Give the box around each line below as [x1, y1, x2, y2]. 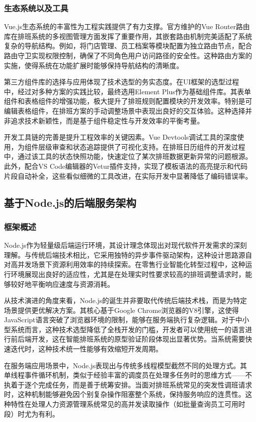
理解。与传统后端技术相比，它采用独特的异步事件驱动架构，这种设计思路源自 [4, 249, 252, 260]
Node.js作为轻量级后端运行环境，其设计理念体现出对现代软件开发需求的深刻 [4, 240, 247, 250]
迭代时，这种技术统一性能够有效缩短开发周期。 [10, 344, 162, 354]
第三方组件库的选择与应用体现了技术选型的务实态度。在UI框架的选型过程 [4, 77, 239, 87]
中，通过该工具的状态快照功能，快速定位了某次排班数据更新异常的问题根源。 [4, 151, 252, 161]
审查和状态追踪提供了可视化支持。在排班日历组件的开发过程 [52, 141, 245, 152]
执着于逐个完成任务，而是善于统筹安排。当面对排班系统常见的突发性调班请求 [4, 379, 252, 389]
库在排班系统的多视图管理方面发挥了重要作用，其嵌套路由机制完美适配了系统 [4, 31, 252, 41]
